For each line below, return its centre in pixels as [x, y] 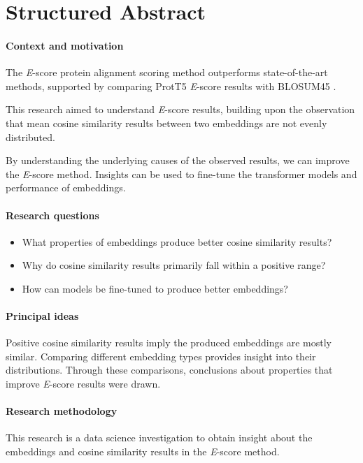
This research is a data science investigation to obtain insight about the [159, 438]
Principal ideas [42, 316]
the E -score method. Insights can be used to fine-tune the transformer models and [181, 174]
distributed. [30, 137]
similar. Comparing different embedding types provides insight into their [161, 356]
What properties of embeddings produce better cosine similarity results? [177, 241]
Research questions [52, 215]
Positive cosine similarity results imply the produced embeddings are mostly [169, 343]
